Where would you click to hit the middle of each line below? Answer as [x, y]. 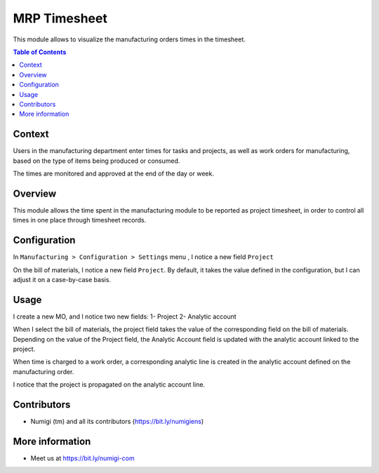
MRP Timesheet [60, 18]
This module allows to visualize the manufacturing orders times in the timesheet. [129, 39]
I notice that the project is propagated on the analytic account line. [109, 385]
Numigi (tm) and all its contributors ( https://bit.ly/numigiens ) [117, 422]
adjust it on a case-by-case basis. [62, 279]
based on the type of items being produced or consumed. [97, 161]
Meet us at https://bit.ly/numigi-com [82, 458]
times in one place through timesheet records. [80, 220]
